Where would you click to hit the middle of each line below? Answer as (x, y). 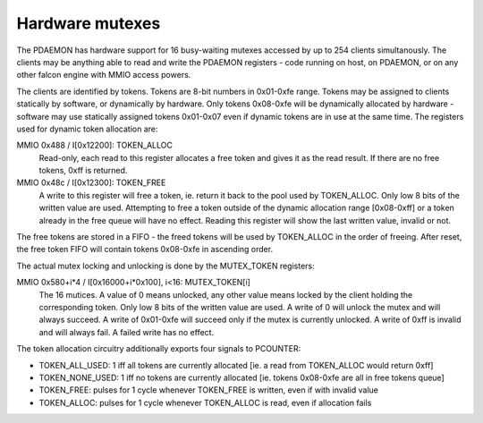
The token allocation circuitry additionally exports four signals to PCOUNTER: (159, 349)
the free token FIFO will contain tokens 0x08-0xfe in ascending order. (144, 250)
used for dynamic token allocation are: (87, 129)
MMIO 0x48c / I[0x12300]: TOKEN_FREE (91, 182)
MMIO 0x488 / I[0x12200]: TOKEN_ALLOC (95, 145)
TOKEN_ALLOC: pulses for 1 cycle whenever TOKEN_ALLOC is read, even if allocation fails (205, 402)
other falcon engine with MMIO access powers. (104, 75)
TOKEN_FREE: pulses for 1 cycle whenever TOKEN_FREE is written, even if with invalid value (209, 390)
